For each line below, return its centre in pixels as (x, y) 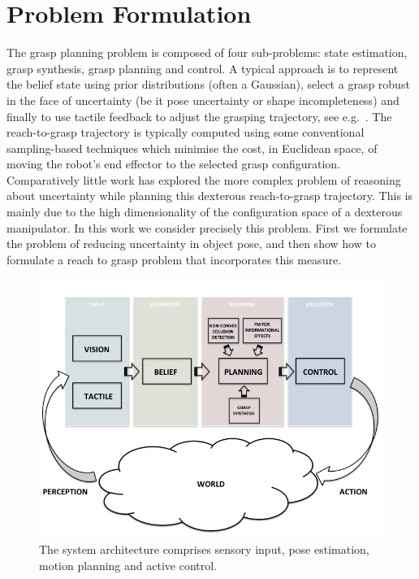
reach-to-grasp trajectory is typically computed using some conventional (186, 132)
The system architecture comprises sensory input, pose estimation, (204, 549)
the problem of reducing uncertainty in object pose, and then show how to (191, 244)
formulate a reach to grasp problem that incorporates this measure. (174, 259)
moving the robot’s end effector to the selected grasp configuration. (174, 164)
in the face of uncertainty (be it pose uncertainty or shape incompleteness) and (203, 100)
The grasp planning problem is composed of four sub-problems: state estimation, (207, 52)
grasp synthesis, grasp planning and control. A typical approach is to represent (203, 68)
